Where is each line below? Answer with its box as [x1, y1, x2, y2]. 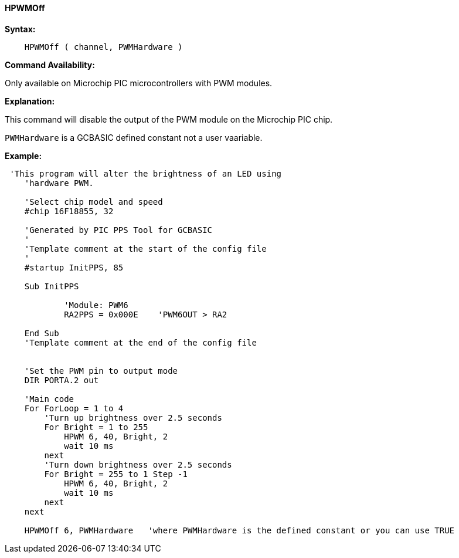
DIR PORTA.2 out [24, 375, 99, 385]
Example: [5, 150, 42, 161]
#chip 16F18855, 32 [24, 206, 114, 216]
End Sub [24, 328, 59, 338]
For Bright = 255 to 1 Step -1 [44, 469, 188, 479]
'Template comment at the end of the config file [24, 337, 257, 347]
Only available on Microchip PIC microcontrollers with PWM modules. [5, 77, 273, 88]
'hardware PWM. [24, 178, 94, 188]
